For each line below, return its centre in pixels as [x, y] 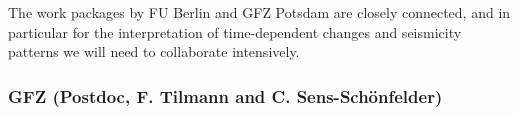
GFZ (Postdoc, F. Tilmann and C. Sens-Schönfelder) [225, 95]
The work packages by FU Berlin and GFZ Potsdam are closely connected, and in [259, 12]
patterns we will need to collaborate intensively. [154, 51]
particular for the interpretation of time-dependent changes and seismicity [235, 31]
